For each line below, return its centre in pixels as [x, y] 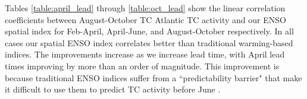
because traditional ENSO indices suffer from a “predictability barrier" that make [153, 77]
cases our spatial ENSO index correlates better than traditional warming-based [149, 42]
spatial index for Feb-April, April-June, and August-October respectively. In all [149, 31]
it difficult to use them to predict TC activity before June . [113, 89]
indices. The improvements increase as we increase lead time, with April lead [145, 54]
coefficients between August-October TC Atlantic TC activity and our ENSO [145, 19]
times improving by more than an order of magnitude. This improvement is [142, 66]
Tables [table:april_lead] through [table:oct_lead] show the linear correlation [145, 8]
